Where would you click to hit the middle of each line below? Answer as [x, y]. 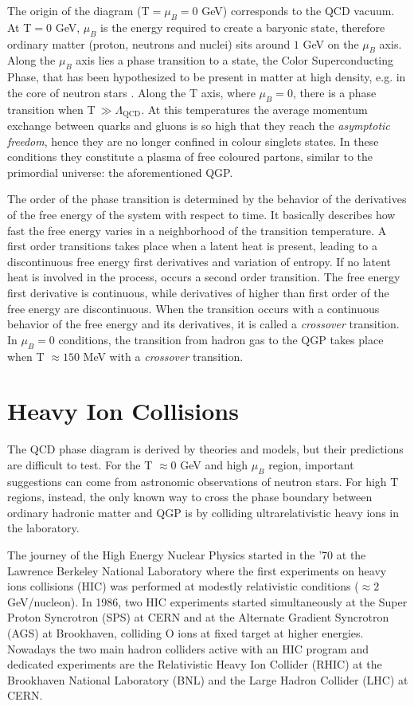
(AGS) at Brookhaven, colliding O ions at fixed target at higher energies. [186, 633]
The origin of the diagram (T [78, 10]
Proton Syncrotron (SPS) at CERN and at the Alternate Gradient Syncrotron [198, 617]
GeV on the [331, 43]
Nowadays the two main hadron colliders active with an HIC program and [188, 648]
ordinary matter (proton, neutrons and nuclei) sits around [149, 43]
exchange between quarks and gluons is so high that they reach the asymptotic [199, 126]
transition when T [51, 109]
